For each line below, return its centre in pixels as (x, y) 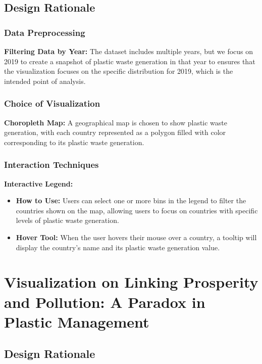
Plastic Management (77, 321)
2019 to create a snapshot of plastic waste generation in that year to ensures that (130, 61)
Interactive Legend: (39, 183)
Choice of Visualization (52, 103)
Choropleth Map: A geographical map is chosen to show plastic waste (116, 122)
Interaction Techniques (51, 165)
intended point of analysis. (45, 81)
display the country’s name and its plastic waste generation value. (118, 247)
